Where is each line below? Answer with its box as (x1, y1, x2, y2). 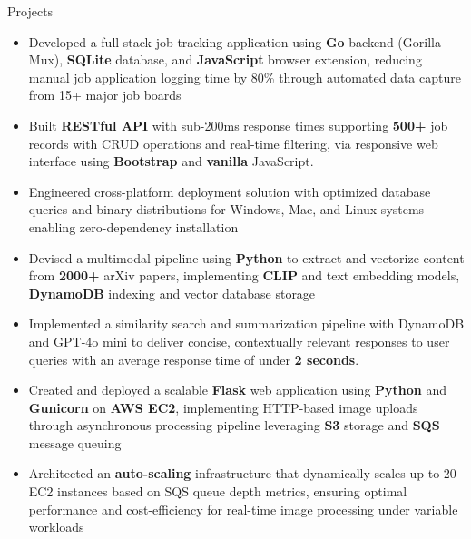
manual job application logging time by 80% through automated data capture (28, 67, 461, 86)
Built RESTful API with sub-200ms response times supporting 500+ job (28, 115, 448, 134)
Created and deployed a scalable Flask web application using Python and (28, 380, 446, 399)
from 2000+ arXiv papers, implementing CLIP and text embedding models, (28, 266, 460, 285)
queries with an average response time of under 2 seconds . (28, 349, 359, 368)
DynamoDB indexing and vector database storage (28, 283, 316, 302)
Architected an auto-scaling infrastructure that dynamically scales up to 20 (28, 464, 456, 483)
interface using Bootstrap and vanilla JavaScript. (28, 152, 314, 171)
